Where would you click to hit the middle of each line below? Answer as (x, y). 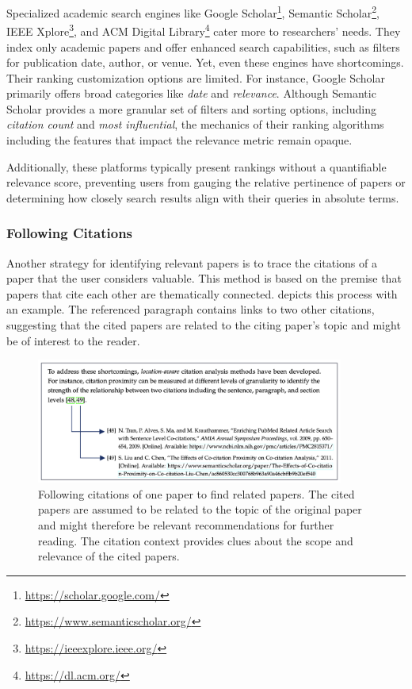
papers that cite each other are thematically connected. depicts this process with (202, 293)
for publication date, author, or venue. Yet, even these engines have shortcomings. (205, 62)
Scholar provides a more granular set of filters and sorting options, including (191, 108)
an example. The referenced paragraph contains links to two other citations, (191, 309)
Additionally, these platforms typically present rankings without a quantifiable (196, 166)
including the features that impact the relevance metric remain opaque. (179, 140)
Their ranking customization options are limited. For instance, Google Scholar (196, 77)
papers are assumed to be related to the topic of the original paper (200, 509)
